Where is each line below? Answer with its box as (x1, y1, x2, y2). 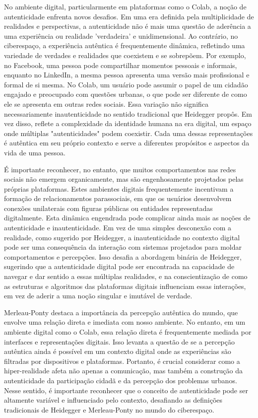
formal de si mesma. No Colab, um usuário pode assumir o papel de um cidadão (4, 79, 248, 89)
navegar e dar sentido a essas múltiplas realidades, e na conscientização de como (4, 271, 248, 281)
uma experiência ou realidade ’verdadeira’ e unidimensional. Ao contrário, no (4, 30, 238, 41)
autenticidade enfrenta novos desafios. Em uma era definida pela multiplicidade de (4, 11, 254, 21)
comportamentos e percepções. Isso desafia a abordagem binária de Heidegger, (4, 251, 242, 262)
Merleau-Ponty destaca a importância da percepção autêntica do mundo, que (4, 307, 238, 317)
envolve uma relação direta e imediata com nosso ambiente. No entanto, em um (4, 317, 246, 327)
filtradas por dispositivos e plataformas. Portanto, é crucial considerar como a (4, 355, 240, 366)
